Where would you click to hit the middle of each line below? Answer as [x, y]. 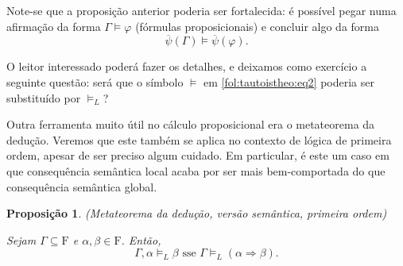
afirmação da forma [54, 26]
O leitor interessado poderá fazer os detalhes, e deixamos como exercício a [187, 66]
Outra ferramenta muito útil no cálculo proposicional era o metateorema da [191, 124]
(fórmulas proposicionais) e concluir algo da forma [257, 26]
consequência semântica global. [82, 186]
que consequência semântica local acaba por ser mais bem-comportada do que [196, 170]
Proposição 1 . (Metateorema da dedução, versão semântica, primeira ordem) [197, 213]
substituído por [44, 97]
